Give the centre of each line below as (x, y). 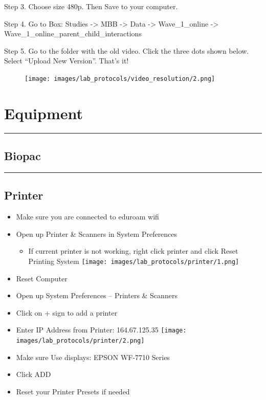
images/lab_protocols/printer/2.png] (80, 341)
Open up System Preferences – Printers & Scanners (97, 295)
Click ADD (34, 374)
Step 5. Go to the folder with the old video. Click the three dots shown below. (127, 50)
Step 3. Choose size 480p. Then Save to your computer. (91, 6)
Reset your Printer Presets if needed (73, 391)
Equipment (43, 113)
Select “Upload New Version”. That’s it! (66, 61)
